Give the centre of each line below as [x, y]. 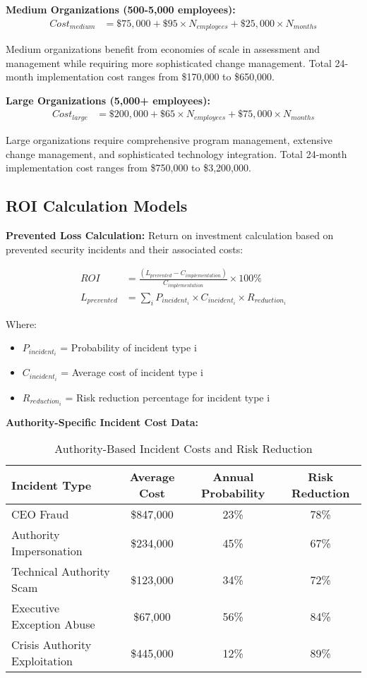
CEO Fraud [40, 514]
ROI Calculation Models [97, 206]
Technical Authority [61, 571]
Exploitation [42, 661]
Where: [21, 323]
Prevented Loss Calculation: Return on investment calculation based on [170, 235]
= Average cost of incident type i [132, 372]
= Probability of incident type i [128, 347]
